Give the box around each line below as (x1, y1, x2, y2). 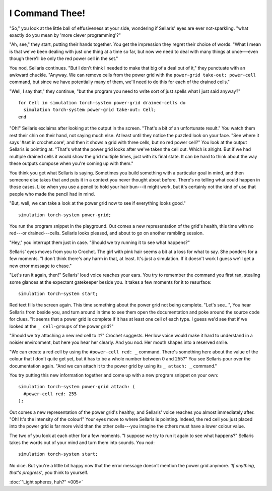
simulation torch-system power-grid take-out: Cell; (23, 107, 157, 113)
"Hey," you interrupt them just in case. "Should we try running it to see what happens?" (9, 239, 190, 245)
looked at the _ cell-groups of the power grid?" (9, 323, 114, 329)
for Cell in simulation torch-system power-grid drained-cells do (18, 100, 186, 106)
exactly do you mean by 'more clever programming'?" (9, 32, 121, 38)
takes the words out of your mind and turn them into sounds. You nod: (9, 440, 155, 446)
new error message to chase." (9, 263, 72, 269)
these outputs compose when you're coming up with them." (9, 160, 133, 166)
